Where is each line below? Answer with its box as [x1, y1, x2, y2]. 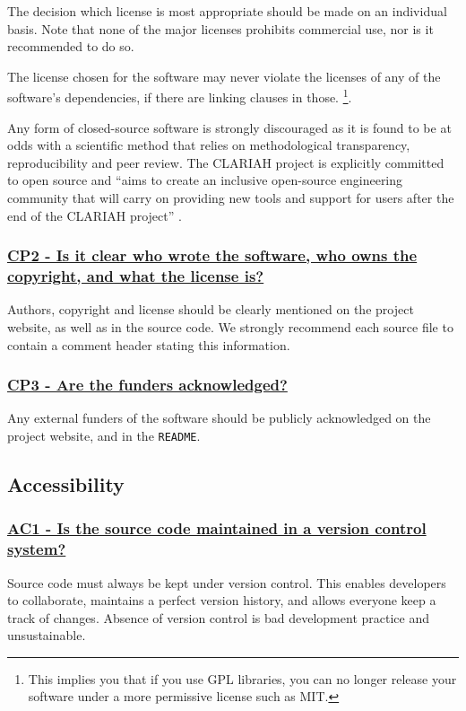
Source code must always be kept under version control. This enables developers [7, 573, 446, 592]
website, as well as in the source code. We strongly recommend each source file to [7, 317, 453, 336]
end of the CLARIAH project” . [7, 206, 182, 224]
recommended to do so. [7, 37, 134, 56]
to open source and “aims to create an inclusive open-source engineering [7, 171, 403, 189]
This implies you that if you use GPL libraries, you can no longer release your [28, 669, 457, 688]
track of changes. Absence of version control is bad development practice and [7, 608, 429, 627]
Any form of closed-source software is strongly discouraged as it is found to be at [7, 118, 452, 136]
